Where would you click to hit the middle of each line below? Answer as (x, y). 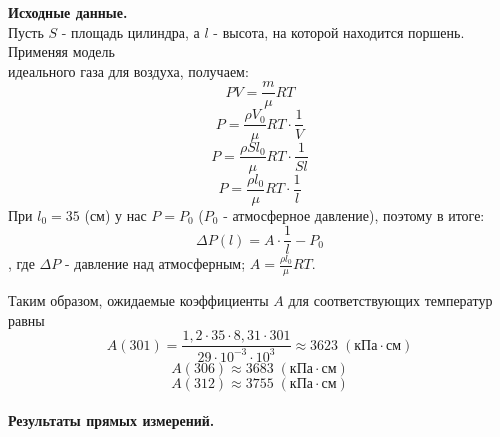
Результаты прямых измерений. (111, 420)
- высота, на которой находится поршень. (339, 31)
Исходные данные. (68, 12)
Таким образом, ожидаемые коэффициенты (138, 300)
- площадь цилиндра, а (130, 31)
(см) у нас (115, 214)
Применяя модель (61, 51)
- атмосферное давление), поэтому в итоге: (354, 214)
